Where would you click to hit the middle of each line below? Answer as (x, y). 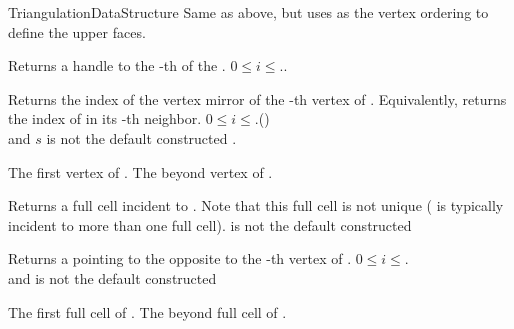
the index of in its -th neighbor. (105, 118)
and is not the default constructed (112, 277)
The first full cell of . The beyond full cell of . (147, 311)
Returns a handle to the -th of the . (117, 65)
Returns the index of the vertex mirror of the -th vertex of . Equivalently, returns (257, 98)
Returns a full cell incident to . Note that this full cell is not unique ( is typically (256, 205)
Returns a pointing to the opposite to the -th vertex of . (180, 258)
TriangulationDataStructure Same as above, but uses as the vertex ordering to (248, 12)
